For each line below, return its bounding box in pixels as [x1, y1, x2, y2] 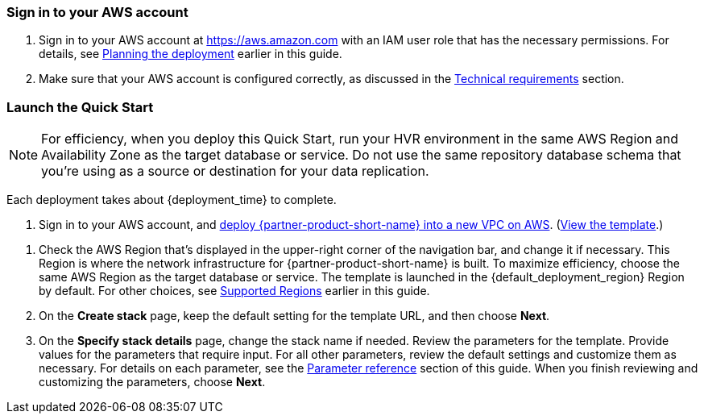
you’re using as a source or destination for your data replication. [41, 163, 429, 180]
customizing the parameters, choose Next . [39, 375, 266, 389]
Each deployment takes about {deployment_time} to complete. [6, 193, 337, 207]
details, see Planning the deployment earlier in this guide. [39, 47, 342, 61]
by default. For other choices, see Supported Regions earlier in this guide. [39, 284, 430, 298]
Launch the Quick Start [6, 98, 154, 115]
